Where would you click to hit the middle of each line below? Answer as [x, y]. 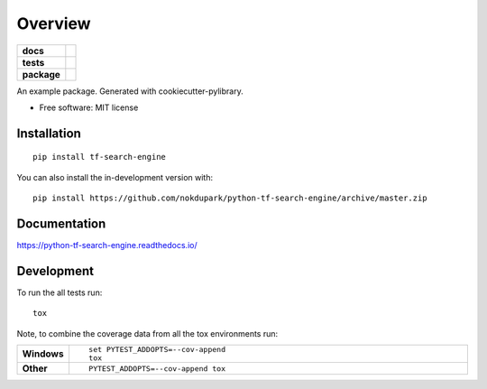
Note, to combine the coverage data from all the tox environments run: [147, 333]
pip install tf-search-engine [100, 157]
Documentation [61, 223]
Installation [49, 133]
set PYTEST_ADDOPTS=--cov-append [157, 350]
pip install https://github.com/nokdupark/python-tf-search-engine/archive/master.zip [230, 198]
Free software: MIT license [89, 107]
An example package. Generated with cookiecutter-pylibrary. [130, 91]
